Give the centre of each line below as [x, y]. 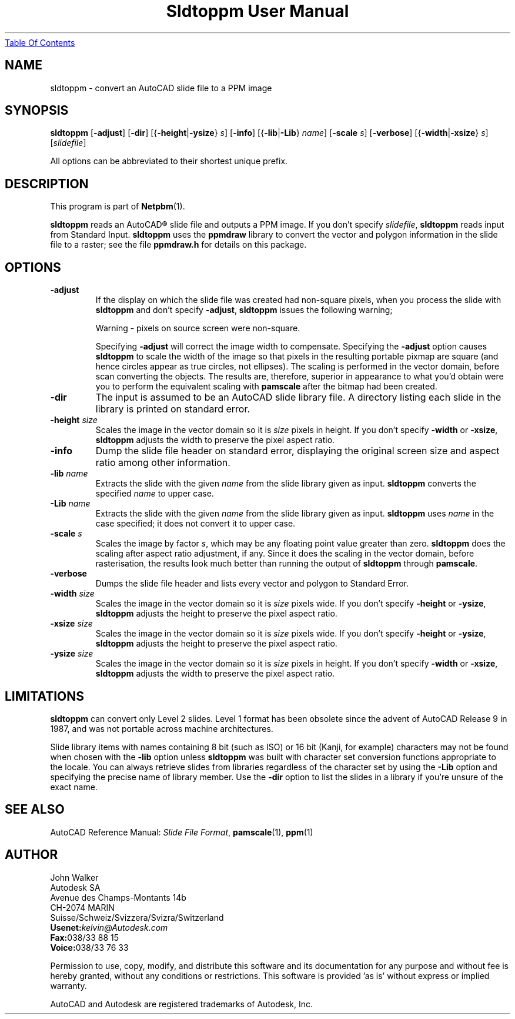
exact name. [74, 787]
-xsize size [71, 624]
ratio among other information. [163, 463]
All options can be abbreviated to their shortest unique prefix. [169, 161]
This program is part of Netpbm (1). [118, 207]
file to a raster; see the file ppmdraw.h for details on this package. [178, 245]
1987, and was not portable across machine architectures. [162, 728]
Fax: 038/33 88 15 [84, 937]
